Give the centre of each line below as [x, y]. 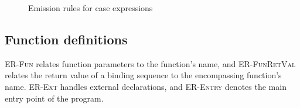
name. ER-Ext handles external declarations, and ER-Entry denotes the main [146, 86]
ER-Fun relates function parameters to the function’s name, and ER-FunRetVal [150, 63]
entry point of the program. [54, 98]
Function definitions [66, 39]
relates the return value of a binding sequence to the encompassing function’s [143, 75]
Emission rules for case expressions [91, 8]
